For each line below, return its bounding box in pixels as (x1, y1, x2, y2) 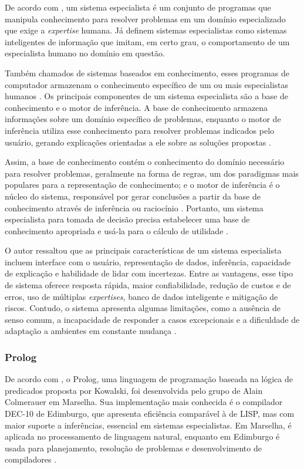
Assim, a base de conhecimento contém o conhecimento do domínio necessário (5, 156, 285, 168)
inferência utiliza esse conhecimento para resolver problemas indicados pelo (5, 124, 275, 136)
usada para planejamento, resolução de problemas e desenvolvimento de (5, 441, 262, 454)
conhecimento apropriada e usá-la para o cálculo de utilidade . (5, 224, 228, 237)
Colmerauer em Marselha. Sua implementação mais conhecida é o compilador (5, 396, 283, 408)
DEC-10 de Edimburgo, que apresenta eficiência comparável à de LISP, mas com (5, 407, 295, 420)
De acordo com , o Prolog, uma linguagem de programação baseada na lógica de (5, 373, 293, 385)
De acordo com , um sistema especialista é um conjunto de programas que (5, 1, 271, 13)
